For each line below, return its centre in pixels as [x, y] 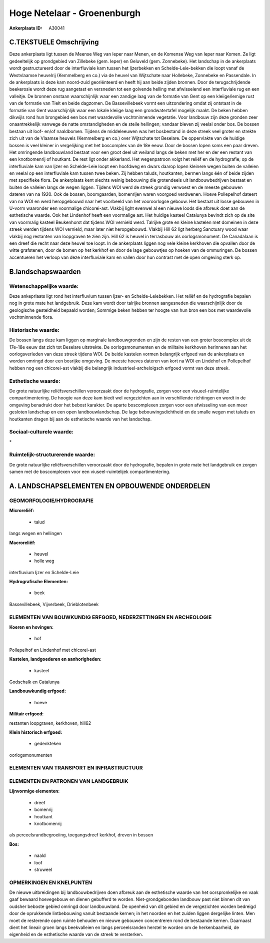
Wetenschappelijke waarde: [44, 286]
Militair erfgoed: [26, 714]
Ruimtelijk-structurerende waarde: [52, 454]
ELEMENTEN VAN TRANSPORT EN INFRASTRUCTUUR [76, 768]
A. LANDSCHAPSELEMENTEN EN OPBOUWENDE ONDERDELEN [110, 486]
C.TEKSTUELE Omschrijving [54, 42]
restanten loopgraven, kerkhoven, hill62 [50, 723]
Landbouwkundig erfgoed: [37, 691]
